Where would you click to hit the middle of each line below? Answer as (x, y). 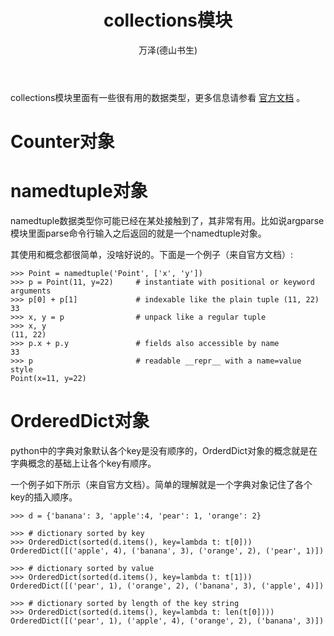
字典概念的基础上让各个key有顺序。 (83, 463)
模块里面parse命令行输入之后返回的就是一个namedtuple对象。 (138, 233)
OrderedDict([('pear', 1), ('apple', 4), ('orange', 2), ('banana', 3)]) (167, 621)
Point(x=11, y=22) (48, 379)
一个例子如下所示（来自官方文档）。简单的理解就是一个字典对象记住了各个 (161, 484)
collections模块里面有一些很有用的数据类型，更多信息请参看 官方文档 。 (158, 97)
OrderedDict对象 (80, 421)
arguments (31, 291)
